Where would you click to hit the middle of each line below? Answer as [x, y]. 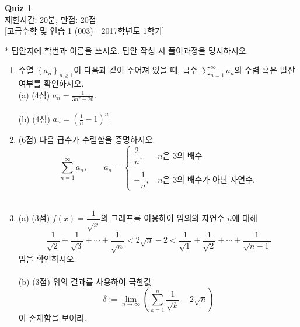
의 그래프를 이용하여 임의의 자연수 [163, 218]
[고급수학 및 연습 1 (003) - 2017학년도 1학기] [85, 31]
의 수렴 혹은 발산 [265, 70]
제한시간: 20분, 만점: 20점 [50, 19]
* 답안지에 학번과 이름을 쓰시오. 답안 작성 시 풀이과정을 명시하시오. [127, 50]
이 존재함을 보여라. [53, 318]
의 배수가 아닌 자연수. [216, 180]
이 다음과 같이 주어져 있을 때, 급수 [136, 70]
